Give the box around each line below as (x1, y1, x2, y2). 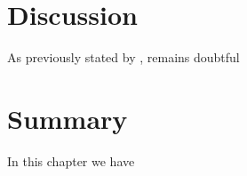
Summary (7, 100, 128, 136)
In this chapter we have (7, 151, 135, 170)
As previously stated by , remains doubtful (7, 48, 240, 67)
